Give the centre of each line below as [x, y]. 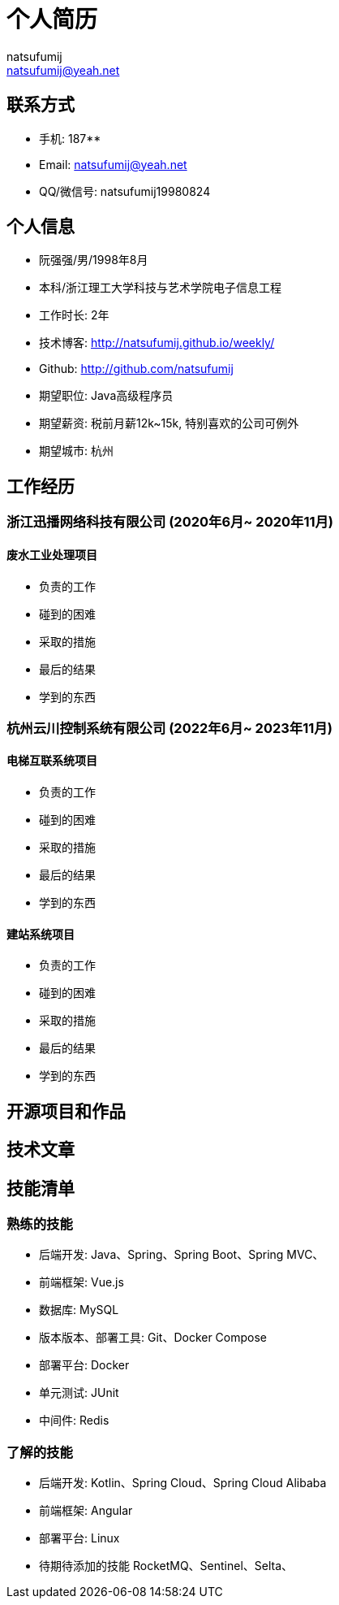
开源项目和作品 [66, 1111]
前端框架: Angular [86, 1511]
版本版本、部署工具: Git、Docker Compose [153, 1338]
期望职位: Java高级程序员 [106, 396]
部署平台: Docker [84, 1365]
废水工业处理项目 [52, 554]
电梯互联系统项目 [52, 761]
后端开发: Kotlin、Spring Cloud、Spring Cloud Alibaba [183, 1483]
